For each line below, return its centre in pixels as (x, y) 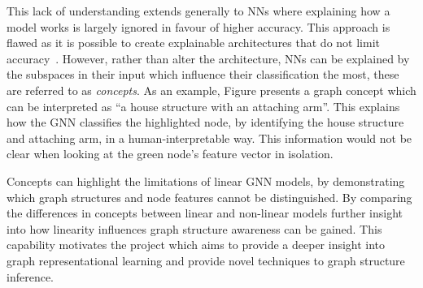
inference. (30, 276)
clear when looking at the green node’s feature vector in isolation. (170, 154)
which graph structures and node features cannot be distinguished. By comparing (209, 197)
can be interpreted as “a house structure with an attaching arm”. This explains (203, 106)
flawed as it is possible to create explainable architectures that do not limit (193, 43)
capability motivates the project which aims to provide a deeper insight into (196, 245)
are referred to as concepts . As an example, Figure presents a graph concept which (211, 90)
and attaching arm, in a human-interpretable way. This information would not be (209, 138)
